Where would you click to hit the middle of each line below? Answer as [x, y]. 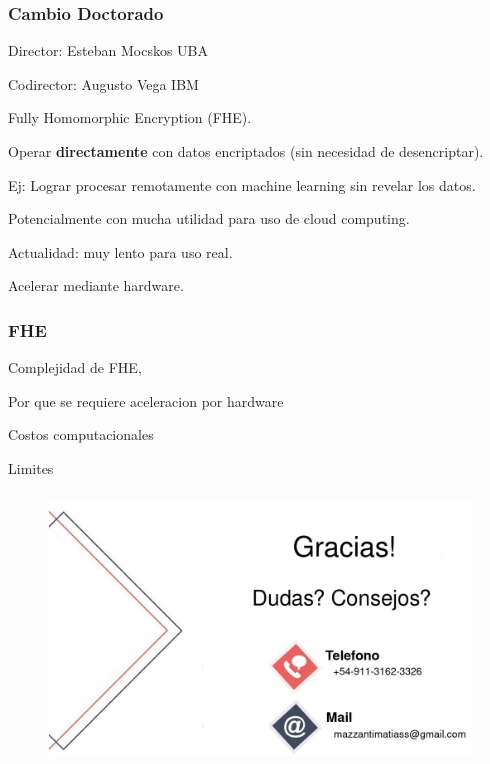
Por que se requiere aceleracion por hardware [146, 400]
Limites [31, 467]
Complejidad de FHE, [75, 367]
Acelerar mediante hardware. [96, 285]
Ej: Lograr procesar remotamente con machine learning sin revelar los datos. [242, 184]
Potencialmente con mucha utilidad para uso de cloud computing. [209, 218]
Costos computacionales [81, 434]
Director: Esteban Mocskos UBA [108, 50]
